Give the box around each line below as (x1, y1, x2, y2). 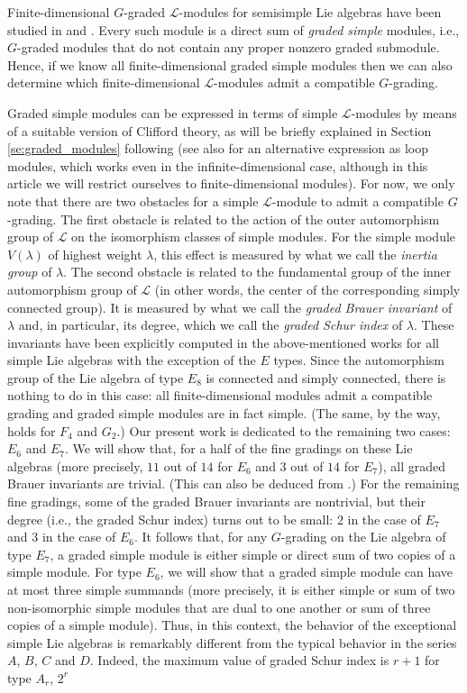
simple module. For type (7, 562, 142, 581)
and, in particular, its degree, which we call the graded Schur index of (18, 315, 403, 334)
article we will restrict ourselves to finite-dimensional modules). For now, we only (7, 174, 455, 193)
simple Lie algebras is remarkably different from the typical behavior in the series (7, 633, 457, 652)
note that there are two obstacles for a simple (7, 191, 259, 210)
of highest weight (48, 244, 142, 263)
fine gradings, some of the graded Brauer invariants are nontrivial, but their (7, 492, 426, 511)
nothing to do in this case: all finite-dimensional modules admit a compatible (7, 386, 433, 405)
